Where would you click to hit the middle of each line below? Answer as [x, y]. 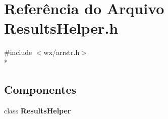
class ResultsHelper [38, 110]
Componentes [40, 89]
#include [18, 52]
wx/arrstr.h [62, 52]
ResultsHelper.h [61, 28]
